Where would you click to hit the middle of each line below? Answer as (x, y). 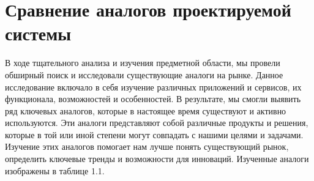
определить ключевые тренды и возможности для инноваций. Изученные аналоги (157, 159)
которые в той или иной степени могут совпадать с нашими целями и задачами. (154, 134)
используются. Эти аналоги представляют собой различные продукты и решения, (157, 123)
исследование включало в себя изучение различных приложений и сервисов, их (153, 87)
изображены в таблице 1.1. (55, 170)
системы (38, 33)
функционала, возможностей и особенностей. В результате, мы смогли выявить (153, 99)
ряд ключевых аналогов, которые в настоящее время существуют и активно (146, 110)
